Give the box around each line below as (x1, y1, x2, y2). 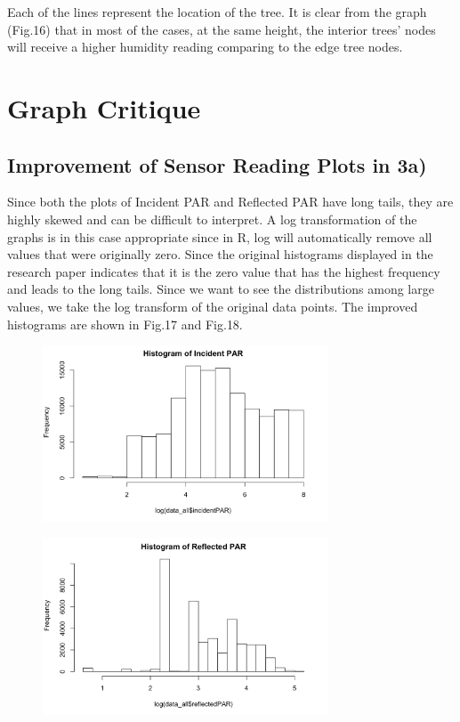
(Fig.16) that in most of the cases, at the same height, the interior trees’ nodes (7, 20, 436, 38)
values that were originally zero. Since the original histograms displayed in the (7, 245, 433, 264)
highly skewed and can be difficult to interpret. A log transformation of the (7, 209, 417, 228)
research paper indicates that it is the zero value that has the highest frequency (7, 262, 440, 280)
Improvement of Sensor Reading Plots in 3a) (7, 150, 427, 178)
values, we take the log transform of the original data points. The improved (7, 296, 418, 315)
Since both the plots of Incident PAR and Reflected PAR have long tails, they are (7, 192, 454, 211)
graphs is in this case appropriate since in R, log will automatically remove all (7, 227, 432, 246)
